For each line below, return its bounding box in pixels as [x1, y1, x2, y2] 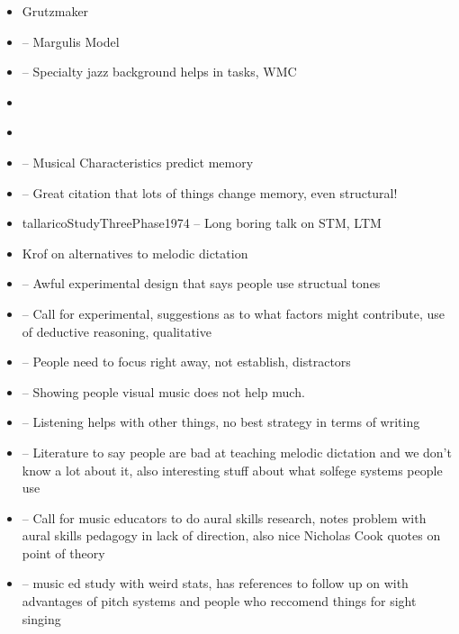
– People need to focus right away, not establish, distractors [22, 352, 351, 371]
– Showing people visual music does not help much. [22, 382, 305, 401]
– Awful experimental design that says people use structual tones [22, 274, 381, 293]
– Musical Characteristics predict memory [22, 152, 254, 171]
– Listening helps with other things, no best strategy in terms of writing [22, 412, 420, 431]
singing [22, 609, 61, 628]
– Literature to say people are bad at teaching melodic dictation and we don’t [22, 442, 452, 461]
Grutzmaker [22, 2, 89, 20]
